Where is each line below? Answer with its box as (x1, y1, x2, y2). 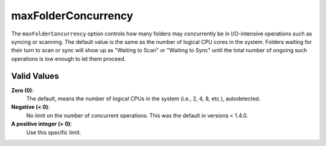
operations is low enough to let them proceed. (11, 55, 126, 62)
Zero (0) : (11, 87, 34, 94)
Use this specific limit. (26, 129, 81, 136)
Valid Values (11, 71, 59, 81)
